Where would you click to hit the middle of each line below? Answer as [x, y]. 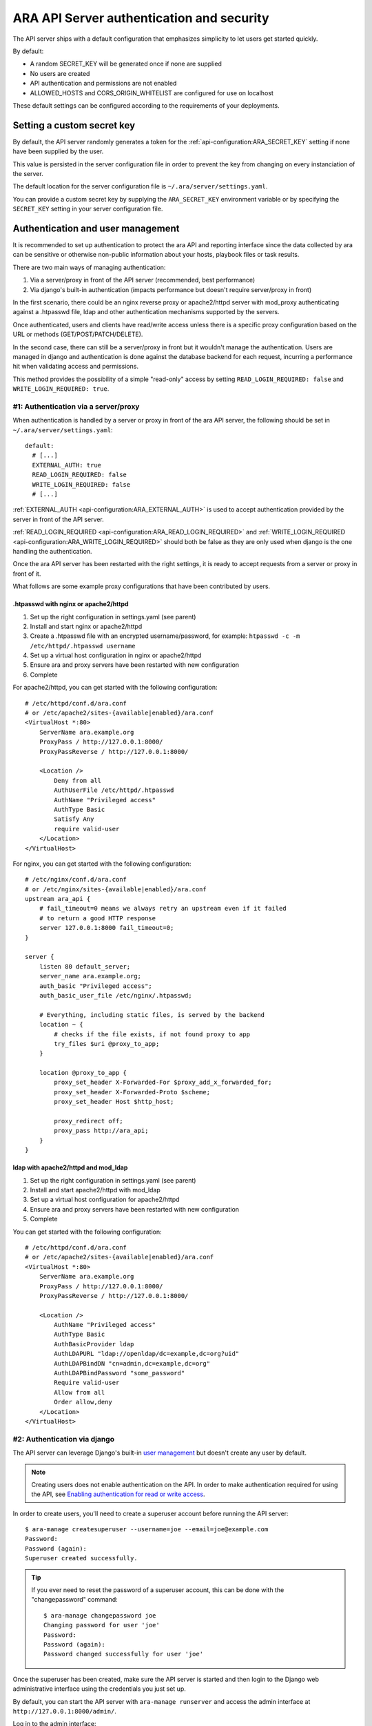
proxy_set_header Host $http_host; [114, 1102]
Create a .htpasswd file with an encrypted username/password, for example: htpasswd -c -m [165, 636]
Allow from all [80, 1392]
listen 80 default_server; [85, 966]
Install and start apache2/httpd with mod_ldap [95, 1190]
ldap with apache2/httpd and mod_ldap [70, 1167]
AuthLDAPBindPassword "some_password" [120, 1373]
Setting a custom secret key [74, 125]
